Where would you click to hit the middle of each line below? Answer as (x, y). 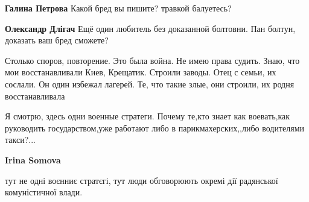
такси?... (20, 140)
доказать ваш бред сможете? (57, 40)
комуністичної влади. (44, 192)
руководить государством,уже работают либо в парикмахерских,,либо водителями (155, 128)
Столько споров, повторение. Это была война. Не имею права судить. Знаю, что (152, 60)
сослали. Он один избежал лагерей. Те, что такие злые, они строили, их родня (150, 84)
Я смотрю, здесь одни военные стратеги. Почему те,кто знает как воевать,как (148, 116)
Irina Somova (33, 159)
